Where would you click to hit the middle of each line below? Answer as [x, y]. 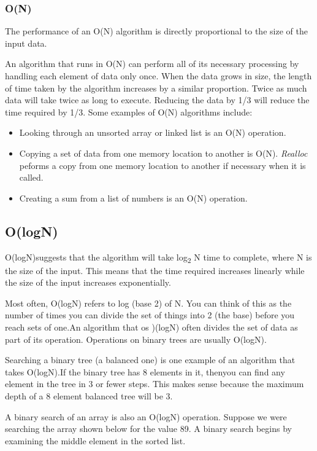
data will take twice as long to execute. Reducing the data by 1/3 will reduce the [157, 100]
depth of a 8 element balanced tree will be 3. [89, 396]
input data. [26, 43]
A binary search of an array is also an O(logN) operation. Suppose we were [146, 416]
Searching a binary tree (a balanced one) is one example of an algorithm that [150, 360]
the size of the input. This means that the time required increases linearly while [155, 270]
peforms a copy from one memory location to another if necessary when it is [162, 165]
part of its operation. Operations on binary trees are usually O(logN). [136, 339]
